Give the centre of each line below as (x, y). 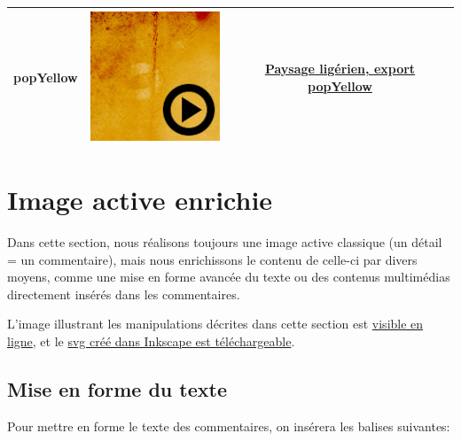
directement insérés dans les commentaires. (124, 294)
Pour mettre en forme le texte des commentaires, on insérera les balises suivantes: (229, 426)
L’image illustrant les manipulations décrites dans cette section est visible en (215, 324)
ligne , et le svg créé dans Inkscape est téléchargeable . (151, 340)
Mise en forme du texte (117, 388)
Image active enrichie (140, 200)
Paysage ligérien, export (340, 69)
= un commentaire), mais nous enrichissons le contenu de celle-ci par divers (212, 259)
